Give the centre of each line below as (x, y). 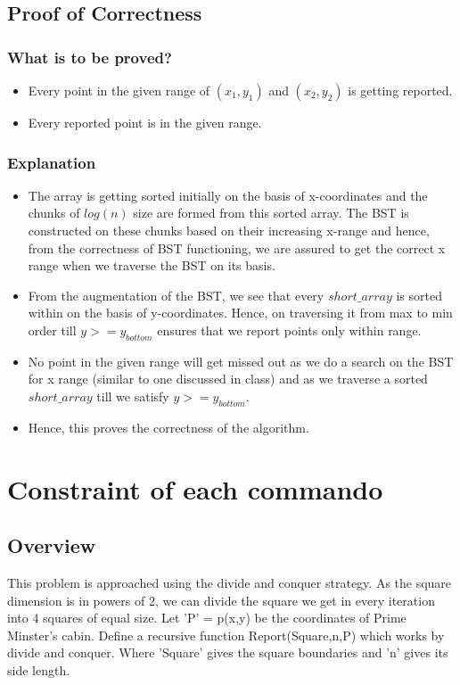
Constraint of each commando (195, 488)
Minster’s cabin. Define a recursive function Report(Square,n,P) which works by (226, 635)
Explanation (52, 162)
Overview (52, 545)
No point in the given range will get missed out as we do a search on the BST (241, 361)
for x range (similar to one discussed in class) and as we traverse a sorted (228, 379)
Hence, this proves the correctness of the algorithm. (168, 427)
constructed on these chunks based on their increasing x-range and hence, (229, 230)
